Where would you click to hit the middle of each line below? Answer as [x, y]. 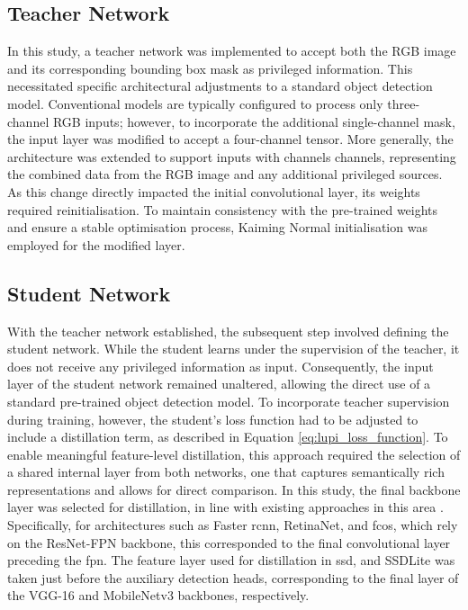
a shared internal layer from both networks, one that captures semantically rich [226, 472]
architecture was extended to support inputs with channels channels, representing [232, 156]
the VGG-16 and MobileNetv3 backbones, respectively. [158, 595]
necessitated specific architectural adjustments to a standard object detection [220, 86]
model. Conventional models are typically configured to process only [195, 103]
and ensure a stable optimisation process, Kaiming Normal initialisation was [217, 227]
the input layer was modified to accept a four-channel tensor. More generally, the [230, 139]
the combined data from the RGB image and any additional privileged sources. [225, 174]
